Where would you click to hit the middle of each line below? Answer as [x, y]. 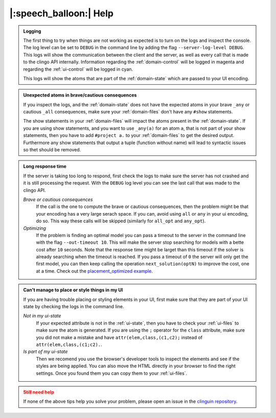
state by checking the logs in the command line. [74, 307]
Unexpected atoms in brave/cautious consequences [80, 95]
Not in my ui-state [42, 316]
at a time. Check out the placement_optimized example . [95, 271]
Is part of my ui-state [45, 352]
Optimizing [34, 228]
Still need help [39, 392]
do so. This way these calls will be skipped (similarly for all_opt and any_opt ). [121, 221]
